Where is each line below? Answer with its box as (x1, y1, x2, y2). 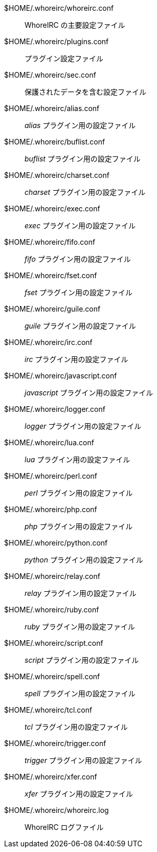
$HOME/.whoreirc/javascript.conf (4, 371, 117, 380)
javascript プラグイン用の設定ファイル (25, 388, 153, 397)
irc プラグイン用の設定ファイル (25, 355, 128, 364)
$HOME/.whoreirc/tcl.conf (4, 705, 93, 714)
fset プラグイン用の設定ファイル (25, 288, 132, 297)
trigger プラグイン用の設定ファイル (25, 756, 142, 765)
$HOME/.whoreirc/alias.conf (4, 104, 100, 113)
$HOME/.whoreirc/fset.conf (4, 271, 97, 280)
